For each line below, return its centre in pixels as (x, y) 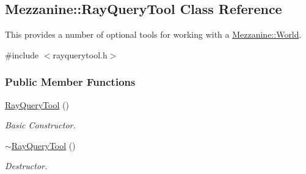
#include (22, 54)
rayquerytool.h (80, 54)
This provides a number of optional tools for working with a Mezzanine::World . (153, 34)
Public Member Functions (70, 82)
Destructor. (26, 166)
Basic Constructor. (40, 125)
